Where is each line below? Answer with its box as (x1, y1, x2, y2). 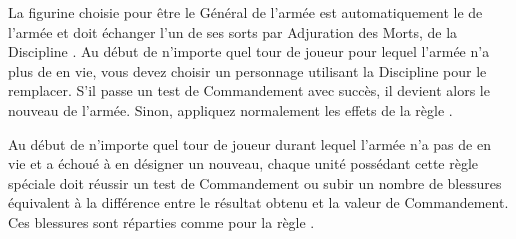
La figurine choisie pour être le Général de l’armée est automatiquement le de (8, 2, 483, 22)
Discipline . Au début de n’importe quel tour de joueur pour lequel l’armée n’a (8, 41, 490, 62)
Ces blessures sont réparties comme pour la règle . (8, 211, 315, 232)
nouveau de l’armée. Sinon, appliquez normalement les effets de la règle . (8, 99, 453, 120)
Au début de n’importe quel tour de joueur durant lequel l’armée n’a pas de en (8, 133, 491, 154)
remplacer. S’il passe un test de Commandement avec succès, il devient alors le (8, 80, 490, 101)
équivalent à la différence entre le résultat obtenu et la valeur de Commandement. (8, 192, 509, 213)
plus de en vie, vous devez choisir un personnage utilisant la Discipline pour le (8, 60, 487, 81)
